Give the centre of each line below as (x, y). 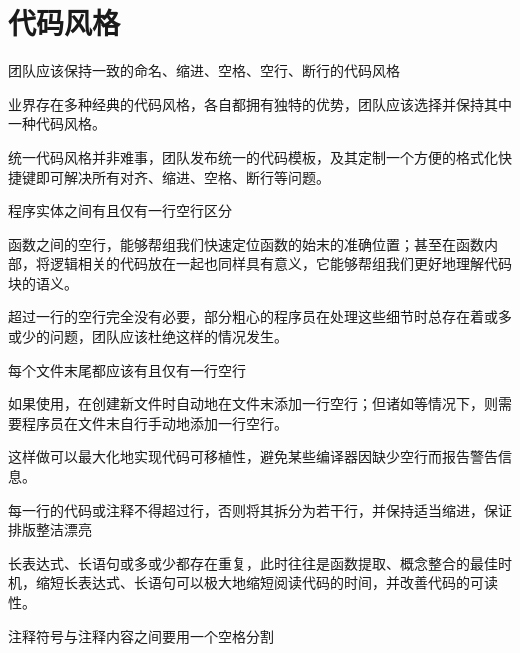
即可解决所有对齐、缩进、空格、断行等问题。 (182, 176)
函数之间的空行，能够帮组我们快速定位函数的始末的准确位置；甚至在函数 (246, 243)
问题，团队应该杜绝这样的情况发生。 (168, 336)
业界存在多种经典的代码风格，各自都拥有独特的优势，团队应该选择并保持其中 (260, 103)
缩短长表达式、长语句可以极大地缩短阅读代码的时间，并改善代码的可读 (266, 582)
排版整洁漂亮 (50, 529)
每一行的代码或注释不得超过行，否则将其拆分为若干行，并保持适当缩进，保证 (260, 509)
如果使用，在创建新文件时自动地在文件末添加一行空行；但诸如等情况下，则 (253, 403)
